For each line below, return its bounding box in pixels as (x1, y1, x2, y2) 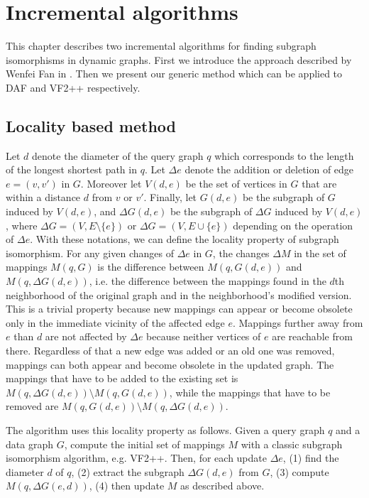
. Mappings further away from (232, 315, 363, 330)
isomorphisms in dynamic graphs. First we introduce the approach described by (6, 52, 352, 67)
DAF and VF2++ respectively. (6, 80, 141, 94)
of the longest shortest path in (6, 162, 137, 177)
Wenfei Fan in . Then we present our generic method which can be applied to (6, 66, 343, 81)
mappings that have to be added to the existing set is (6, 371, 238, 386)
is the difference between (97, 259, 204, 274)
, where (6, 217, 38, 232)
